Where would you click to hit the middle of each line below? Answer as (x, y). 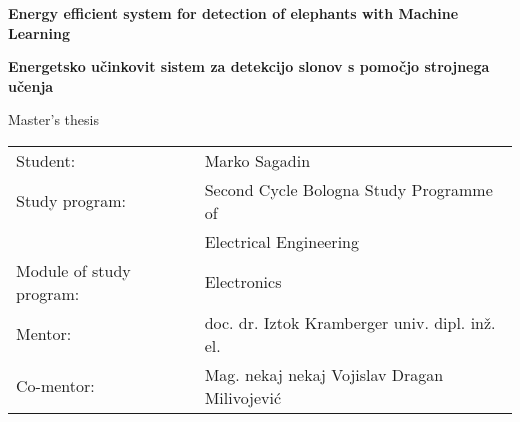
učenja (31, 85)
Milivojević (243, 397)
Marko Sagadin (257, 160)
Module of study (73, 270)
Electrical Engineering (281, 241)
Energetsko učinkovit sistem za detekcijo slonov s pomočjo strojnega (249, 66)
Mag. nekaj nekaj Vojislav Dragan (324, 374)
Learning (39, 32)
